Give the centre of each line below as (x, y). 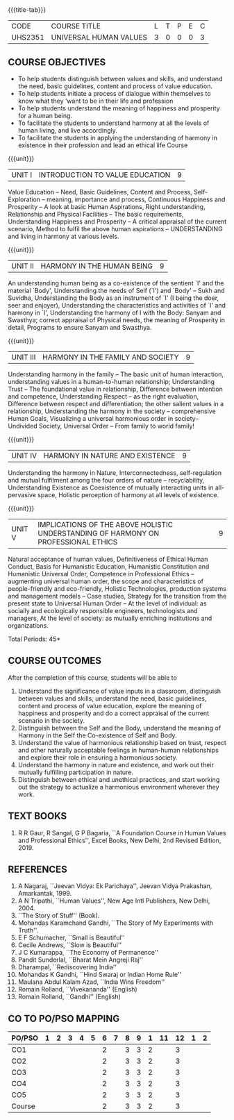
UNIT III (24, 357)
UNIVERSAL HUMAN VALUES (99, 37)
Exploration (24, 199)
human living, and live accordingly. (67, 130)
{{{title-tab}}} (27, 10)
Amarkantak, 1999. (45, 894)
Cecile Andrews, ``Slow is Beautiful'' (70, 945)
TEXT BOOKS (37, 816)
